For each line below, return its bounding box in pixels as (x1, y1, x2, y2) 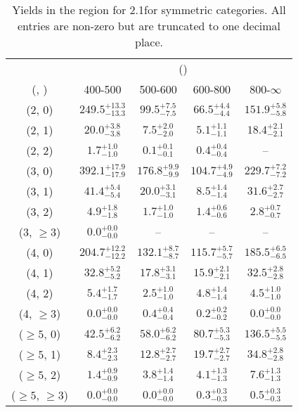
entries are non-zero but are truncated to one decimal (17, 18, 281, 34)
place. (135, 34, 164, 50)
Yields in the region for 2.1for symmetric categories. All (12, 1, 286, 18)
